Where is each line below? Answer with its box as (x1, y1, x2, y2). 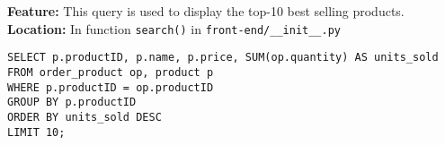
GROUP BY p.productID (7, 96, 137, 109)
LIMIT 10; (7, 125, 66, 139)
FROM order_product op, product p (7, 65, 214, 79)
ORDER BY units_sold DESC (7, 110, 162, 124)
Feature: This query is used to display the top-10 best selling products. (7, 2, 405, 20)
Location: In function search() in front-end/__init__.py (7, 19, 341, 38)
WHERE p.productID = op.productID (7, 81, 214, 94)
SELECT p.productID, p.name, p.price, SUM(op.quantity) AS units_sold (7, 51, 439, 64)
